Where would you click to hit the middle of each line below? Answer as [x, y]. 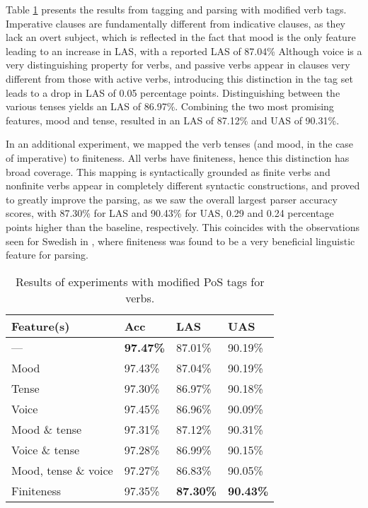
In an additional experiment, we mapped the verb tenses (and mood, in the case [180, 144]
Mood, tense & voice [62, 470]
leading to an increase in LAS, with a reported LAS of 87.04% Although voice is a [184, 51]
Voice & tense [46, 449]
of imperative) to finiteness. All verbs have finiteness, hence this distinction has [178, 157]
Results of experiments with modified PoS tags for [140, 281]
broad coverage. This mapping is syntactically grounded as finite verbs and [168, 171]
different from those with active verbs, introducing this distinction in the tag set [179, 78]
